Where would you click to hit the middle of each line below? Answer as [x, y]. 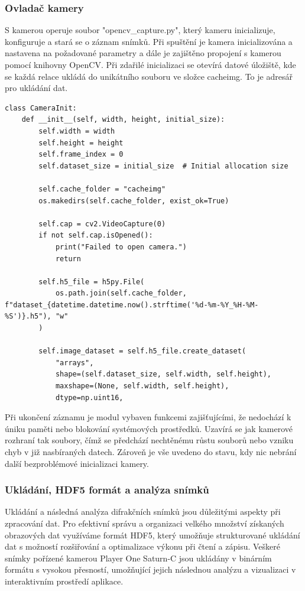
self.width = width [77, 131]
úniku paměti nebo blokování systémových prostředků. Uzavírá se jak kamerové [149, 428]
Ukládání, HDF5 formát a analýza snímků [107, 490]
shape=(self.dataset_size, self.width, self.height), [163, 374]
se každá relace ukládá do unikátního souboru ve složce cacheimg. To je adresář [149, 76]
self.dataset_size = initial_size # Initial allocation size [163, 166]
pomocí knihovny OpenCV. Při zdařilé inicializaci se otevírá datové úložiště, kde [150, 64]
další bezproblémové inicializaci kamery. [77, 463]
